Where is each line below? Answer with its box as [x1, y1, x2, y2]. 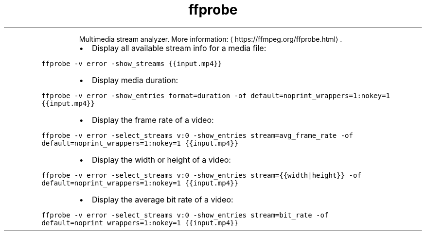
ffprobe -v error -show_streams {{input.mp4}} [41, 59, 222, 67]
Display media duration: [91, 75, 178, 85]
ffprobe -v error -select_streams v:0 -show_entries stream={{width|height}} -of [41, 171, 361, 179]
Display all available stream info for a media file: [91, 43, 266, 53]
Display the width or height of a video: [91, 154, 231, 165]
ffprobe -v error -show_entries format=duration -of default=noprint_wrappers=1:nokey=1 [41, 91, 390, 100]
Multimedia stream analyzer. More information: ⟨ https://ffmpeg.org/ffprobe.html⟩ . [79, 34, 342, 43]
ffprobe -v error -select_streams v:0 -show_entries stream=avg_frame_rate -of [41, 131, 353, 139]
